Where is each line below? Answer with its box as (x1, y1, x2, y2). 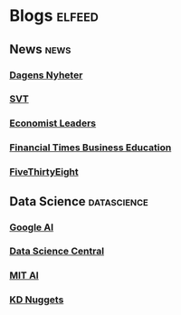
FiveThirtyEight (9, 166, 79, 178)
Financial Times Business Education (9, 141, 172, 154)
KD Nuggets (9, 293, 64, 306)
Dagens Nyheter (9, 69, 83, 81)
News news (9, 42, 71, 57)
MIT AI (9, 269, 39, 282)
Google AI (9, 221, 54, 234)
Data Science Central (9, 245, 105, 258)
